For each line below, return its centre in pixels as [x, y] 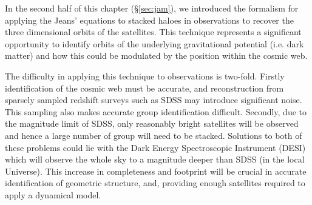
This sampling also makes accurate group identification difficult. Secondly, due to [156, 111]
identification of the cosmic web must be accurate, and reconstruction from [144, 88]
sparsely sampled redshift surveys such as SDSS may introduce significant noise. [154, 100]
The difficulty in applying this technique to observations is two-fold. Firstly [145, 76]
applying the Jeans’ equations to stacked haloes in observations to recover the [149, 20]
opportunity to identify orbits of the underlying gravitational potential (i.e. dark [154, 43]
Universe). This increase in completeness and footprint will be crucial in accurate [156, 171]
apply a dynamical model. [53, 194]
